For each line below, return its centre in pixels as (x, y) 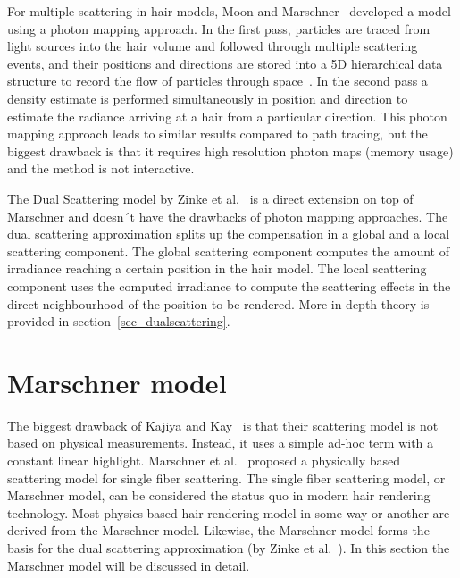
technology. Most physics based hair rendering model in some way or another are (229, 512)
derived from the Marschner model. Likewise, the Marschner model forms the (218, 530)
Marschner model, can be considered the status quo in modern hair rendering (219, 495)
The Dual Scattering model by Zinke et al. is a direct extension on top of (210, 198)
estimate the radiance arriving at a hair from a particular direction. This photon (227, 116)
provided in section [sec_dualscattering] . (119, 321)
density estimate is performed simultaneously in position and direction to (208, 98)
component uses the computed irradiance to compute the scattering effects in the (229, 285)
